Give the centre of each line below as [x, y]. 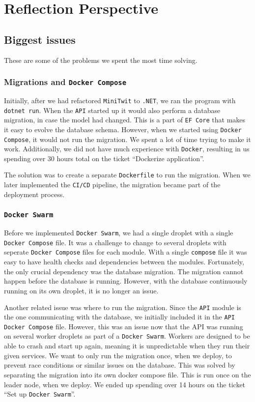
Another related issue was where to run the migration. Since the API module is [123, 307]
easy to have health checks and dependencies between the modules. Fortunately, [124, 262]
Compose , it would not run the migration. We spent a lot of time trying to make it [127, 139]
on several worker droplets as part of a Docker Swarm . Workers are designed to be [127, 336]
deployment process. [34, 194]
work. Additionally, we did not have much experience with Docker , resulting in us [127, 149]
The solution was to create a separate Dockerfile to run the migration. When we [127, 175]
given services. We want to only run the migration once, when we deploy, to [118, 355]
